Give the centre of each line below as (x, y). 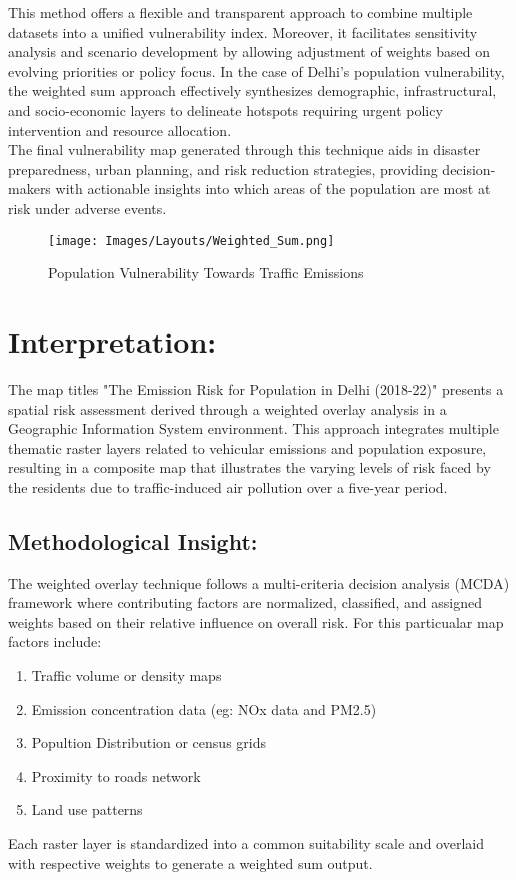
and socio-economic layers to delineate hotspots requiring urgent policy (225, 109)
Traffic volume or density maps (126, 675)
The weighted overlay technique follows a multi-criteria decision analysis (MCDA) (259, 582)
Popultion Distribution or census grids (148, 742)
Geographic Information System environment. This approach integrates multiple (253, 428)
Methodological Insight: (133, 540)
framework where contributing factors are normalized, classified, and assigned (245, 602)
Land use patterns (87, 809)
